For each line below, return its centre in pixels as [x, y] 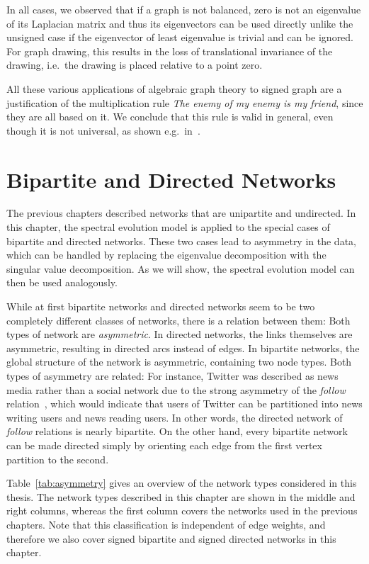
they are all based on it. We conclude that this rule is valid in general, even [170, 117]
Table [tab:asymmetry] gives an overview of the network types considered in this [182, 483]
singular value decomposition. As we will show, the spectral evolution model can [181, 268]
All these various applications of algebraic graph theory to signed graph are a [174, 88]
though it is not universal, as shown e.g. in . [103, 130]
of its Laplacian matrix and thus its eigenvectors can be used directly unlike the [180, 23]
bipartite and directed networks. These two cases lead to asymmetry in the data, [181, 241]
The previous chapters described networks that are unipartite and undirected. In [181, 213]
